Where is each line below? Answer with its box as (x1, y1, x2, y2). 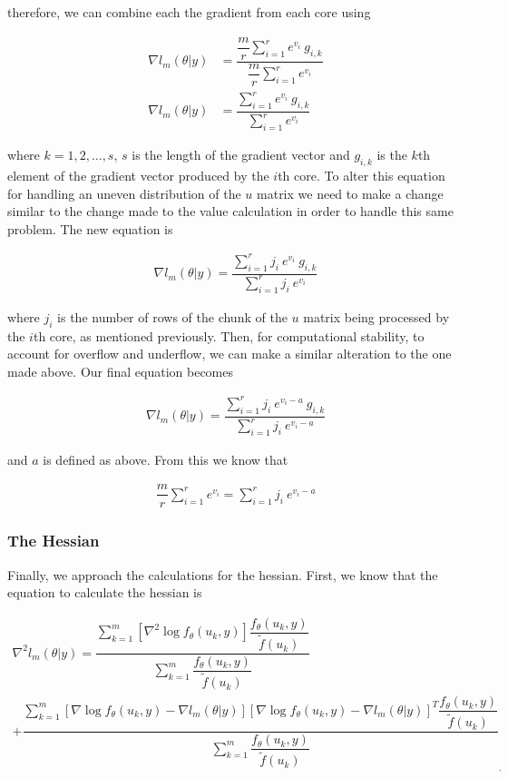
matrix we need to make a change (257, 183, 444, 202)
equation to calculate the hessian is (7, 583, 202, 602)
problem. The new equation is (7, 219, 173, 238)
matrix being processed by (303, 307, 450, 326)
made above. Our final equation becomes (7, 361, 234, 380)
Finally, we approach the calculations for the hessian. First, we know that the (7, 565, 438, 584)
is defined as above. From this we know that (43, 449, 288, 468)
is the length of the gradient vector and (132, 145, 350, 164)
